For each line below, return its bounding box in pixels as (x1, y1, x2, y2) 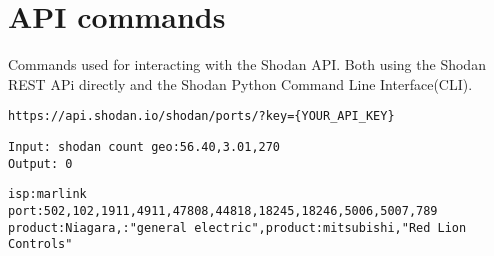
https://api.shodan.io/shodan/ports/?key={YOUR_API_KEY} (8, 109, 395, 124)
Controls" (8, 237, 73, 252)
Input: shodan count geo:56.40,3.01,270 (8, 139, 281, 154)
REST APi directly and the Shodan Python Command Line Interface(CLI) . (8, 73, 473, 94)
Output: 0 (8, 156, 73, 171)
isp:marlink (8, 187, 87, 202)
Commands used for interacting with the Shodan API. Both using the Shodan (8, 54, 486, 75)
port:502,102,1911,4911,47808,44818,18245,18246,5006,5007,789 (8, 203, 438, 218)
